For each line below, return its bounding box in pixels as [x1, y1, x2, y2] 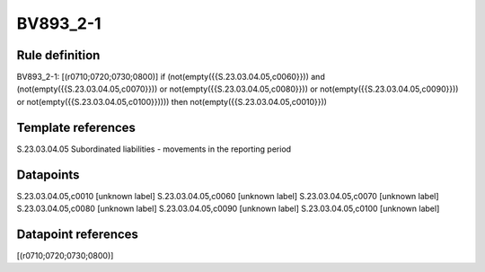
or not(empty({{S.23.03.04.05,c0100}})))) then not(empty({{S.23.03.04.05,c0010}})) [16, 96, 328, 107]
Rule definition [16, 48, 101, 63]
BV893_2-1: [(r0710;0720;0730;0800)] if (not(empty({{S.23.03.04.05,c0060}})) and [16, 72, 325, 83]
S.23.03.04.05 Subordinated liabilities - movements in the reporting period [16, 144, 292, 154]
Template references [16, 119, 137, 135]
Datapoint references [16, 226, 139, 241]
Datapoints [16, 167, 80, 182]
